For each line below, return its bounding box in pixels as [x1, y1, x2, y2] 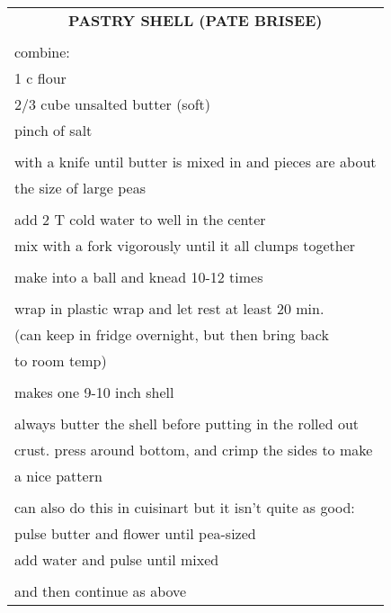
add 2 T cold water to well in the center [14, 209, 266, 230]
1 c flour [14, 68, 67, 88]
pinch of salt [14, 120, 93, 140]
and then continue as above [14, 581, 187, 601]
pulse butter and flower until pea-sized [14, 523, 256, 544]
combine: [14, 41, 70, 62]
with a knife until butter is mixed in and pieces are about [14, 151, 377, 172]
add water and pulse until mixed [14, 549, 219, 570]
